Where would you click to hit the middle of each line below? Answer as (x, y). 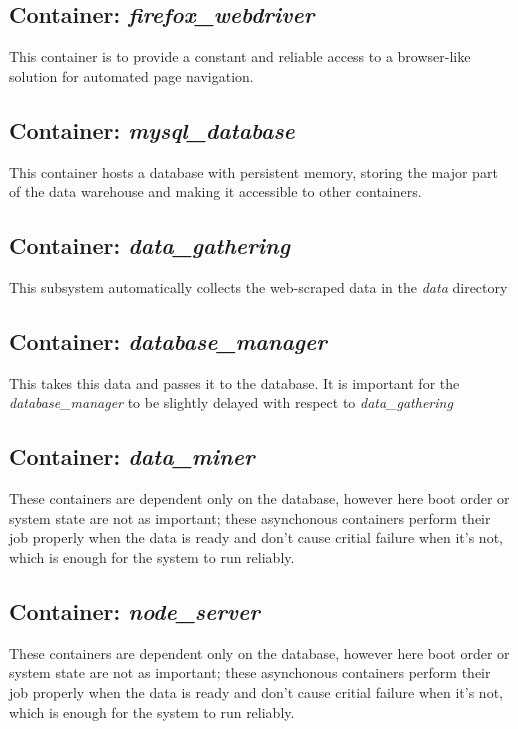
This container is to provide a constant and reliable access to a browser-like (240, 56)
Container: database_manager (168, 340)
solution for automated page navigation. (131, 75)
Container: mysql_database (152, 129)
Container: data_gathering (149, 245)
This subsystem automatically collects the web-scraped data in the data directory (258, 286)
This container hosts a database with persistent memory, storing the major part (253, 171)
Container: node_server (134, 610)
